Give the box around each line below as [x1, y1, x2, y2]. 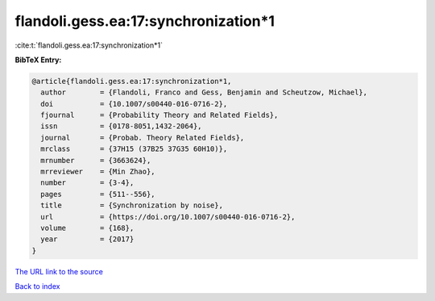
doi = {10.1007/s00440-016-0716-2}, [40, 99, 228, 108]
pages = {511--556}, [40, 190, 156, 199]
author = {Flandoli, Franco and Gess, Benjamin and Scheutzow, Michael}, [40, 88, 368, 97]
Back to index [14, 282, 60, 291]
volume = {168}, [40, 224, 135, 232]
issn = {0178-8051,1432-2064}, [40, 122, 202, 131]
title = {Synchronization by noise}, [40, 201, 223, 210]
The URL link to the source [14, 266, 104, 276]
